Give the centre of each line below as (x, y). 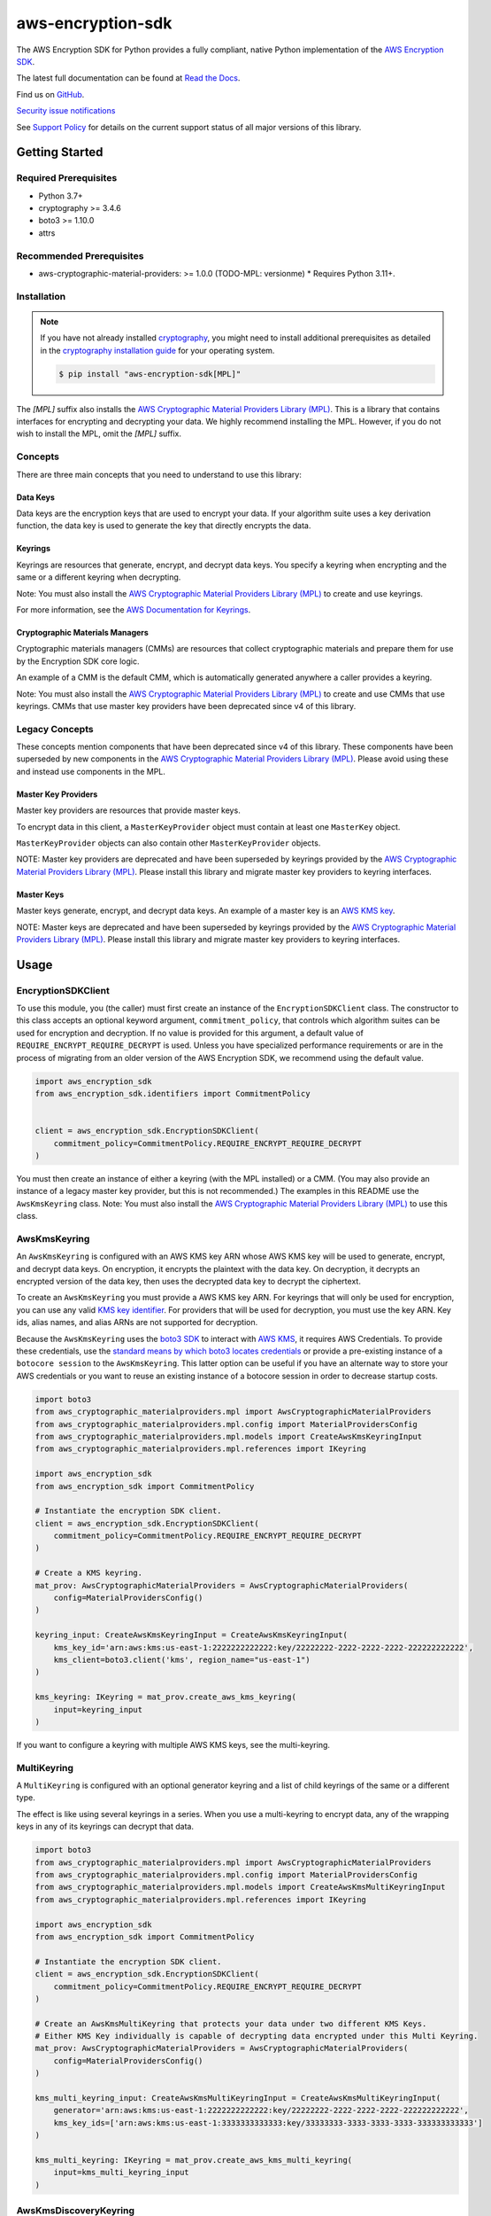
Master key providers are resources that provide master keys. (128, 810)
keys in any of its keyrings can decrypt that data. (105, 1827)
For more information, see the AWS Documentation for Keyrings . (134, 609)
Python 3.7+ (61, 196)
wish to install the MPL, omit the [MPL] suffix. (99, 433)
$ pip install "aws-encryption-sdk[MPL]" (150, 374)
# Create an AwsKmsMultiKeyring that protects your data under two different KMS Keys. (231, 2024)
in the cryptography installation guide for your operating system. (157, 350)
